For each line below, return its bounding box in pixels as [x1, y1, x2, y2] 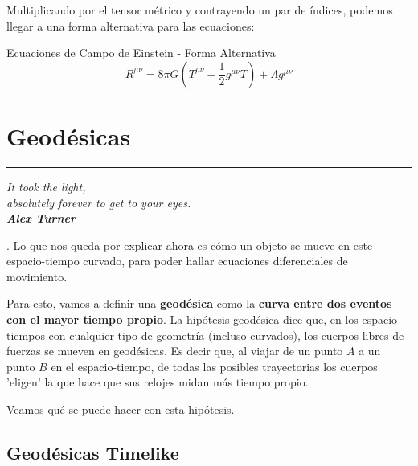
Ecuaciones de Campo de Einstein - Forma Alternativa [6, 44, 276, 61]
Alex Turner [6, 210, 76, 227]
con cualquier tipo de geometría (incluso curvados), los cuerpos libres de [48, 326, 404, 343]
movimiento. [6, 268, 68, 284]
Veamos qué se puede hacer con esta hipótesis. [6, 401, 235, 418]
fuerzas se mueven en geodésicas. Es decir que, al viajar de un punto [6, 342, 343, 359]
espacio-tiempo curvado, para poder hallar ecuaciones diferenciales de [6, 252, 348, 269]
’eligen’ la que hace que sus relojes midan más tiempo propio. [6, 374, 309, 390]
